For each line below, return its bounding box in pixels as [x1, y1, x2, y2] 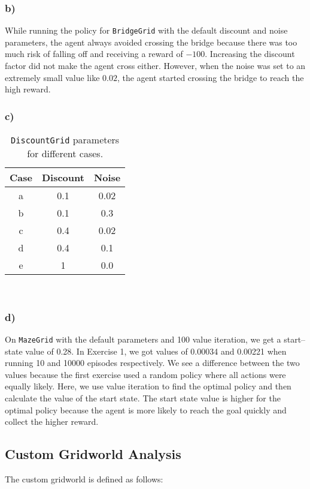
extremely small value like [5, 71, 100, 83]
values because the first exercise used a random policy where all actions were [5, 368, 286, 380]
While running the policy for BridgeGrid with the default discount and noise [5, 24, 288, 37]
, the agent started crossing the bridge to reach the [117, 71, 304, 83]
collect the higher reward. [5, 415, 99, 428]
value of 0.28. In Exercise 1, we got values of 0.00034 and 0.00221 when [25, 344, 287, 357]
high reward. [5, 83, 51, 95]
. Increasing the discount [205, 47, 295, 60]
